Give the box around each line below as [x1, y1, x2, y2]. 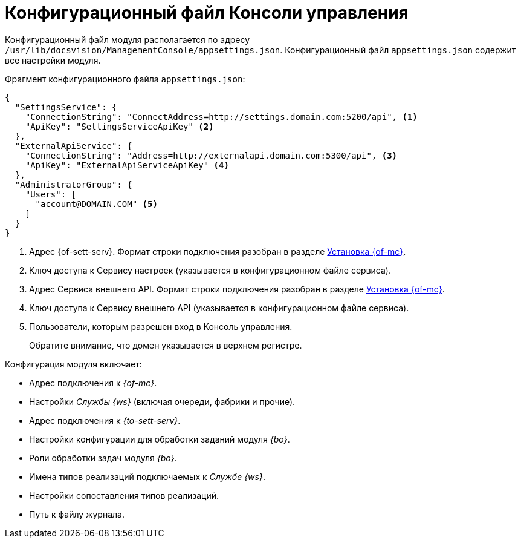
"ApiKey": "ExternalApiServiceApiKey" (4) [25, 160, 229, 170]
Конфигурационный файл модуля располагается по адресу [5, 34, 250, 45]
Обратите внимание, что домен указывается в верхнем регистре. [29, 340, 302, 350]
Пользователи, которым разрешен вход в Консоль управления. [29, 321, 293, 332]
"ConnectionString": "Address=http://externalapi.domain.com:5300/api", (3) [25, 150, 398, 160]
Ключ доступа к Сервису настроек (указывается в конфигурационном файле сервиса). [29, 265, 391, 275]
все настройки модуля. [5, 54, 101, 65]
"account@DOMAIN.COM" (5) [35, 199, 158, 209]
